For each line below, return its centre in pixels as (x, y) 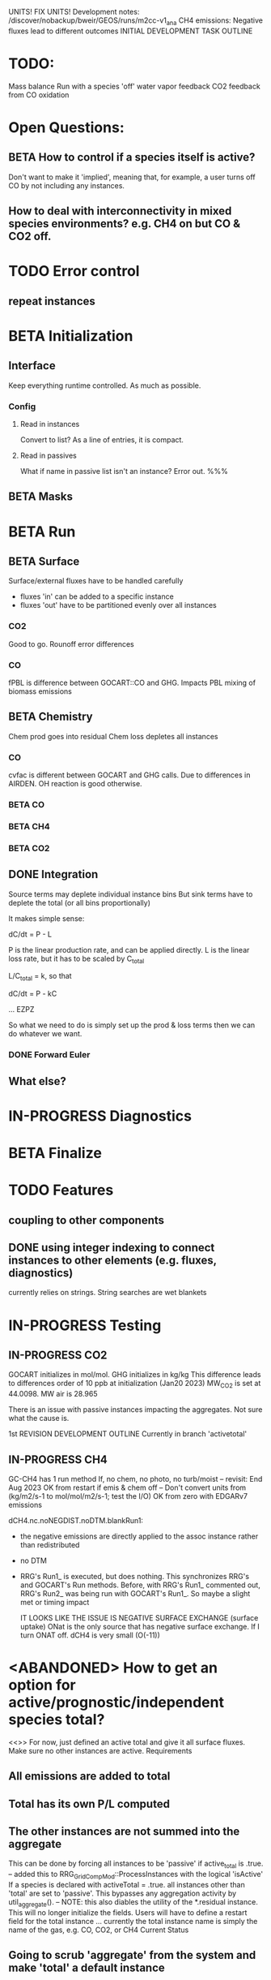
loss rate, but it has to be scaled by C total (76, 959)
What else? (37, 1081)
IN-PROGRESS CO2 (58, 1355)
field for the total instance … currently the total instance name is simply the (133, 1921)
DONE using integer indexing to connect (112, 1248)
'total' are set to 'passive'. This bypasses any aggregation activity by (123, 1893)
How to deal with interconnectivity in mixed (120, 211)
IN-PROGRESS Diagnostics (100, 1116)
